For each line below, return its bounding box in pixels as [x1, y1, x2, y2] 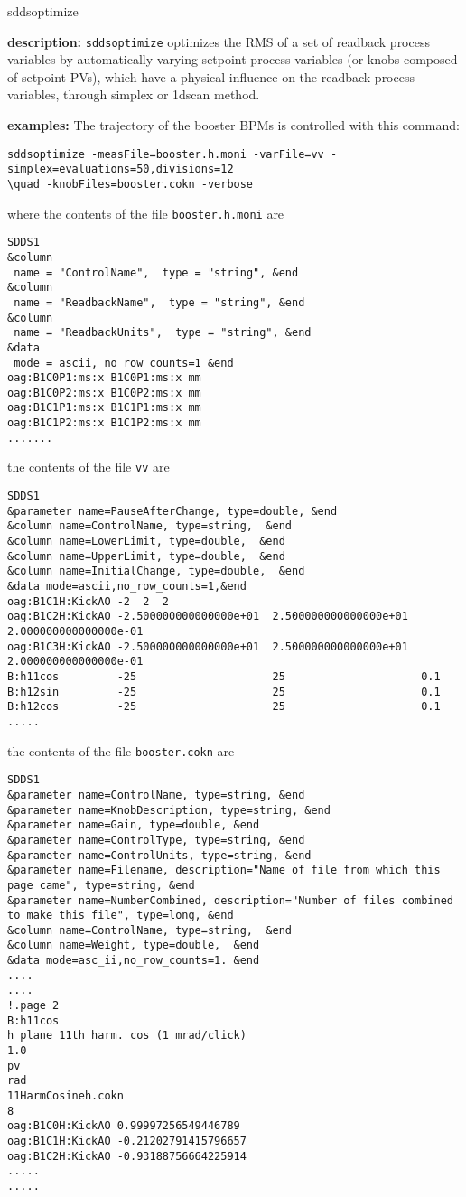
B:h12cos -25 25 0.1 [7, 700, 441, 714]
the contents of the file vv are [7, 457, 170, 476]
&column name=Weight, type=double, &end [7, 939, 260, 952]
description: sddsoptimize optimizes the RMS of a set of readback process [7, 32, 430, 51]
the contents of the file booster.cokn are [7, 741, 235, 760]
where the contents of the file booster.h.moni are [7, 203, 284, 222]
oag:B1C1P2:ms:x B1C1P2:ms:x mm [7, 416, 201, 430]
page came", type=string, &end [7, 878, 195, 892]
